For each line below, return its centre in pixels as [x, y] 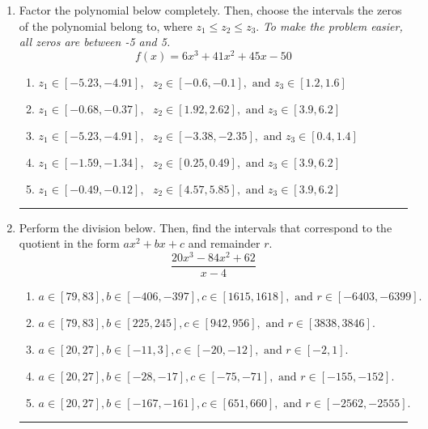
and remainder [224, 243]
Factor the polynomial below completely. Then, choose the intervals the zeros [210, 10]
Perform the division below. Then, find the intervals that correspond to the [206, 227]
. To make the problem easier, [329, 25]
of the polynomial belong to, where [106, 25]
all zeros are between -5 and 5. [95, 42]
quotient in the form [69, 243]
